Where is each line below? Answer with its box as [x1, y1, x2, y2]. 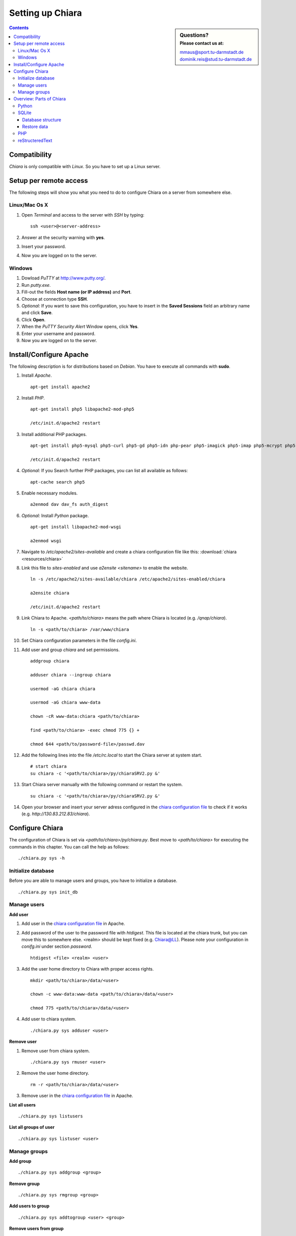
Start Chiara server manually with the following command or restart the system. [21, 782, 183, 788]
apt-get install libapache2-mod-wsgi [30, 524, 122, 530]
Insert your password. [21, 243, 66, 249]
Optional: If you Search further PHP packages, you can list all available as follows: [21, 468, 188, 474]
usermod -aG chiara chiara [30, 686, 96, 692]
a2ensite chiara [30, 590, 70, 596]
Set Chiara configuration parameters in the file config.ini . [21, 638, 137, 644]
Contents [9, 25, 29, 31]
